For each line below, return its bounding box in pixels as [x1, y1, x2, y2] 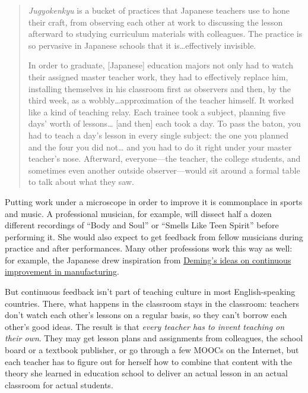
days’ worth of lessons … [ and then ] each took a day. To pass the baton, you [28, 117, 301, 130]
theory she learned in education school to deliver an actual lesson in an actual [5, 367, 288, 379]
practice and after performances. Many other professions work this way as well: [5, 242, 293, 254]
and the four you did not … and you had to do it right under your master [28, 140, 292, 153]
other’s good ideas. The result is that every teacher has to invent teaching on [5, 320, 285, 332]
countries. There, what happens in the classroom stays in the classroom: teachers [5, 297, 299, 309]
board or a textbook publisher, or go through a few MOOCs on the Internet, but [5, 344, 299, 356]
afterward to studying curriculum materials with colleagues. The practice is [28, 27, 303, 40]
